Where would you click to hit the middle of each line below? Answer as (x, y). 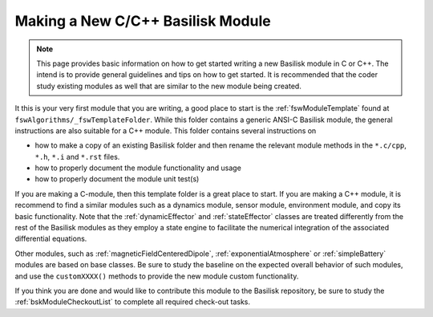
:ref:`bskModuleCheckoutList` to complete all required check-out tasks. (133, 302)
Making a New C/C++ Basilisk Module (143, 21)
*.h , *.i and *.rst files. (77, 156)
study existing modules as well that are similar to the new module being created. (169, 86)
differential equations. (51, 239)
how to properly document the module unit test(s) (117, 179)
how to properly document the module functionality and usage (138, 168)
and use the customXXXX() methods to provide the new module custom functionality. (157, 276)
